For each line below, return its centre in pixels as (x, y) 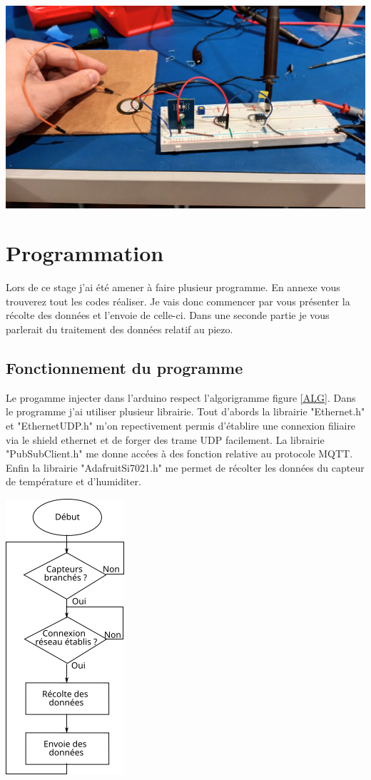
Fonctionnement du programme (124, 367)
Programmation (85, 253)
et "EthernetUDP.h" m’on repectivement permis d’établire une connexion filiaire (181, 425)
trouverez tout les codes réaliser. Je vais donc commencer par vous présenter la (178, 301)
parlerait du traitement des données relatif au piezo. (120, 329)
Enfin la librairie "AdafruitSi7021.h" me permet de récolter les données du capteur (185, 467)
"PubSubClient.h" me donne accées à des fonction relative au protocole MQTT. (179, 454)
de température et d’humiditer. (73, 481)
